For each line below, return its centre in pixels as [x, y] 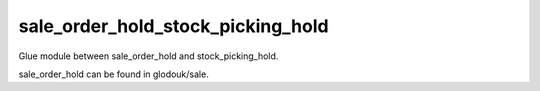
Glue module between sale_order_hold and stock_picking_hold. [148, 56]
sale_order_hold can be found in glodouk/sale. [113, 74]
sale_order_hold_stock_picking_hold [173, 26]
